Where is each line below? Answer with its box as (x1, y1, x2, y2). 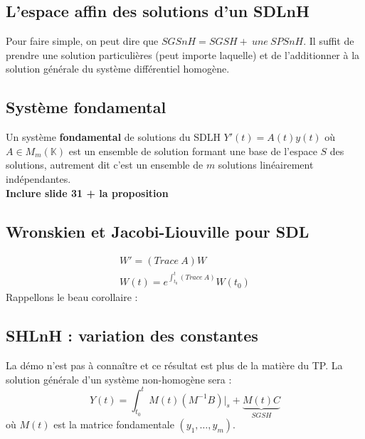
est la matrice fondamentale (53, 417, 174, 432)
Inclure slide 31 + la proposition (6, 185, 169, 200)
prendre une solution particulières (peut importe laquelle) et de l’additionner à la (6, 47, 360, 62)
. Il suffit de (303, 33, 354, 48)
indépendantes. (6, 171, 71, 186)
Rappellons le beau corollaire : (6, 290, 138, 305)
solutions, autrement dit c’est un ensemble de (6, 157, 203, 172)
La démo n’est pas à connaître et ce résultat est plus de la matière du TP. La (6, 357, 343, 372)
